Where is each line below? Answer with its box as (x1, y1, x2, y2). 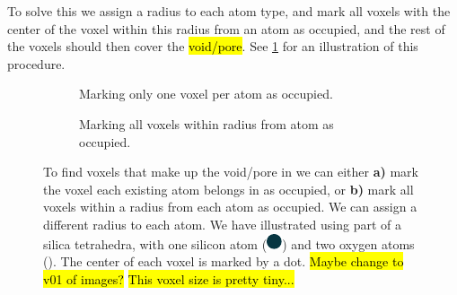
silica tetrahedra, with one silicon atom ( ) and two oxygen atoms (43, 234, 415, 253)
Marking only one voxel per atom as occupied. (79, 84, 333, 103)
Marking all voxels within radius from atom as (79, 114, 334, 133)
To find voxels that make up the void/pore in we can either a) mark (43, 162, 418, 181)
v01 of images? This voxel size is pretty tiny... (43, 269, 294, 288)
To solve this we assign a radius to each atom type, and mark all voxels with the (7, 2, 451, 20)
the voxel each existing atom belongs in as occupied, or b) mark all (43, 179, 414, 198)
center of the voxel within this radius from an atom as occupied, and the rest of (7, 19, 445, 38)
